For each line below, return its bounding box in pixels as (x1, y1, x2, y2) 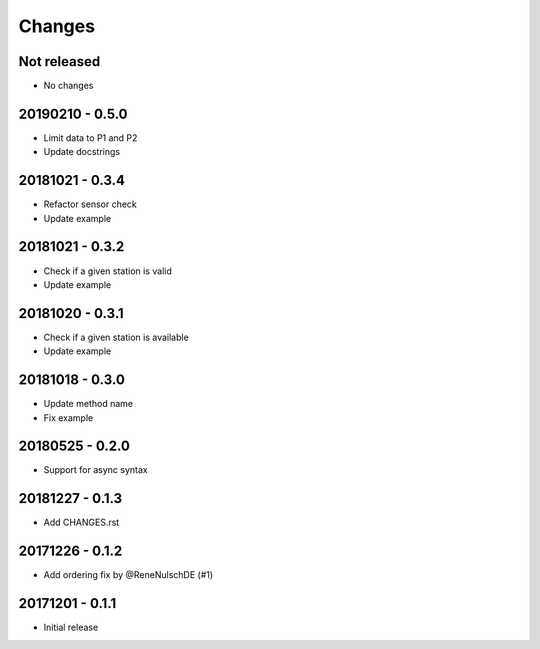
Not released (18, 53, 101, 70)
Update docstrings (43, 146, 120, 158)
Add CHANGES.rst (43, 516, 120, 529)
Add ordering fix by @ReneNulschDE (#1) (43, 569, 214, 581)
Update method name (43, 398, 134, 410)
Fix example (43, 411, 94, 424)
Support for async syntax (43, 464, 149, 476)
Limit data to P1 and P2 (43, 131, 138, 144)
